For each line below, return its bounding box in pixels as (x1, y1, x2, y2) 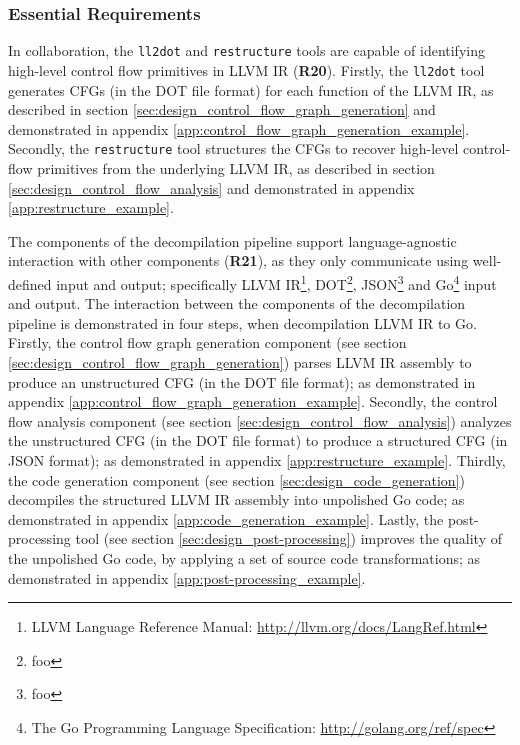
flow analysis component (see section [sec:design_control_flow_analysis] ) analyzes (8, 410, 512, 431)
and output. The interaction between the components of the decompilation (8, 293, 466, 314)
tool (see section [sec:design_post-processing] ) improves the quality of (75, 528, 502, 549)
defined (8, 273, 52, 294)
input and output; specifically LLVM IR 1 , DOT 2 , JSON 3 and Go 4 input (56, 270, 497, 294)
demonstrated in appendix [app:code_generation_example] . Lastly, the (8, 508, 444, 529)
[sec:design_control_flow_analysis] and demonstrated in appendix (8, 177, 415, 198)
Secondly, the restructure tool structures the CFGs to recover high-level (8, 138, 459, 159)
